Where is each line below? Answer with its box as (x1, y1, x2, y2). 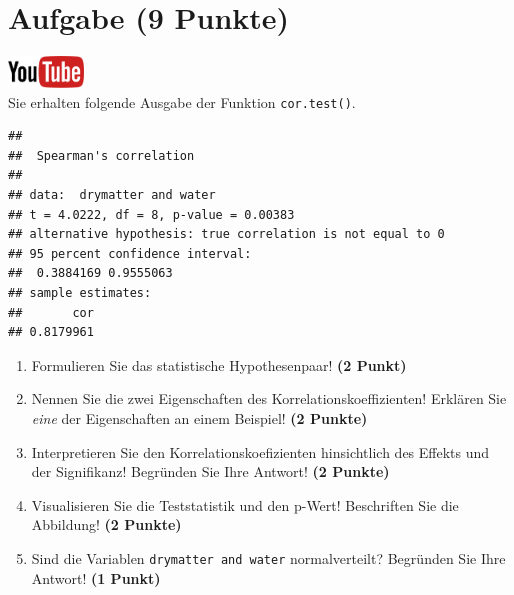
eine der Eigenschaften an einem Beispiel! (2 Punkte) (31, 407, 368, 428)
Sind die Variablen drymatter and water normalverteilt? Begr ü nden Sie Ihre (31, 547, 506, 568)
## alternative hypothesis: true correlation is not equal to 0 (8, 227, 445, 242)
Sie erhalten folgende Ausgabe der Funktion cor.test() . (8, 91, 356, 112)
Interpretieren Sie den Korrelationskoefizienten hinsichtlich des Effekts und (31, 441, 490, 462)
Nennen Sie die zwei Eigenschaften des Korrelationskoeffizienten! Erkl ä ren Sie (31, 388, 507, 409)
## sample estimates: (8, 285, 152, 300)
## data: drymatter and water (8, 187, 216, 202)
